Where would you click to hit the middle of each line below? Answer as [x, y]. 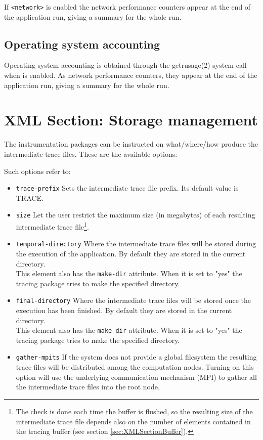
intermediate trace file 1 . [52, 226]
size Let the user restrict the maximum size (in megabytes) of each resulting [136, 215]
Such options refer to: [37, 171]
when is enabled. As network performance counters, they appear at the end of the [131, 75]
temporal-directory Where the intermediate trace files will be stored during [136, 244]
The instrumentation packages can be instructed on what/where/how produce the [131, 144]
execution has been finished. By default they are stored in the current [124, 310]
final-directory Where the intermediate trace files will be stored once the [134, 300]
